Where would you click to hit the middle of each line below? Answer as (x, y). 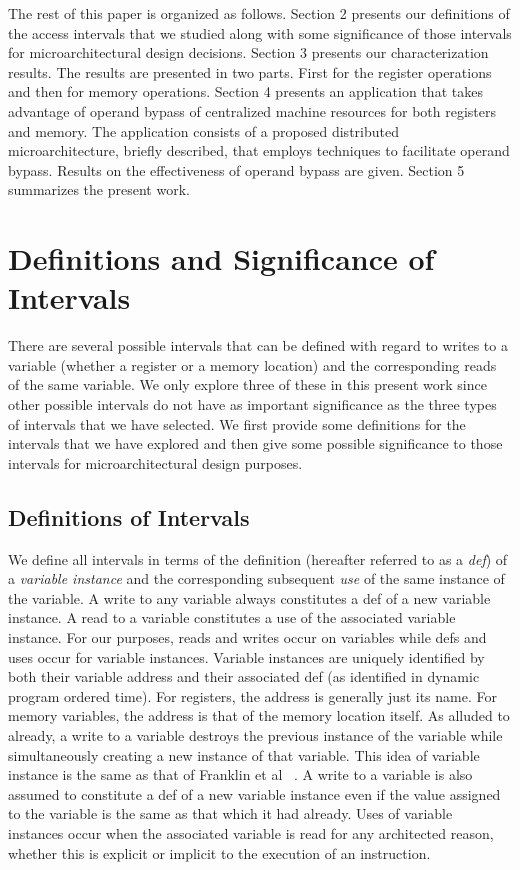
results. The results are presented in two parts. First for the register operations (250, 71)
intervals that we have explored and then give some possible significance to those (255, 443)
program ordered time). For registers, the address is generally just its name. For (252, 695)
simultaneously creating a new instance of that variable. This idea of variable (244, 754)
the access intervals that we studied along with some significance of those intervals (260, 32)
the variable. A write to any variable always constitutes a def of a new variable (249, 597)
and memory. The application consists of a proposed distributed (203, 130)
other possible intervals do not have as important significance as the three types (252, 404)
